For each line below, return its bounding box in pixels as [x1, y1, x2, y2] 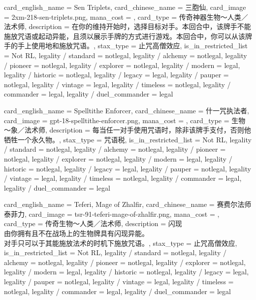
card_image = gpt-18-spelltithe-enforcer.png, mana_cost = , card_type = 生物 [4, 115, 246, 125]
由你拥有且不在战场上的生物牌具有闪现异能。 [4, 228, 149, 238]
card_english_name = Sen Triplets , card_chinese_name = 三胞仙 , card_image [4, 2, 246, 12]
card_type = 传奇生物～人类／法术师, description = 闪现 [4, 218, 182, 229]
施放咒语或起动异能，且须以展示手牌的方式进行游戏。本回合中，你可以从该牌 [4, 31, 252, 41]
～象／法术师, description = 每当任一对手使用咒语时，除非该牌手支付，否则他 [4, 125, 251, 135]
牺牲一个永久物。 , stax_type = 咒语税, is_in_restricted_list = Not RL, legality [4, 134, 252, 144]
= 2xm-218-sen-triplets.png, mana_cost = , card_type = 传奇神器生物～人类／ [4, 11, 248, 22]
